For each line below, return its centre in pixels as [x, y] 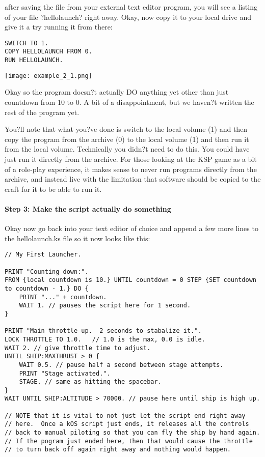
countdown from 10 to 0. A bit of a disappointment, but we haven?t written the [129, 102]
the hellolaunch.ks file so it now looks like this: [77, 238]
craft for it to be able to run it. [53, 189]
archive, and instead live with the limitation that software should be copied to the [133, 179]
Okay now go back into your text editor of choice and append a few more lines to [131, 228]
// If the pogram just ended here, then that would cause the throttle [129, 441]
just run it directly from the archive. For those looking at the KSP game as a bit [131, 159]
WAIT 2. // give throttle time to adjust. [78, 348]
